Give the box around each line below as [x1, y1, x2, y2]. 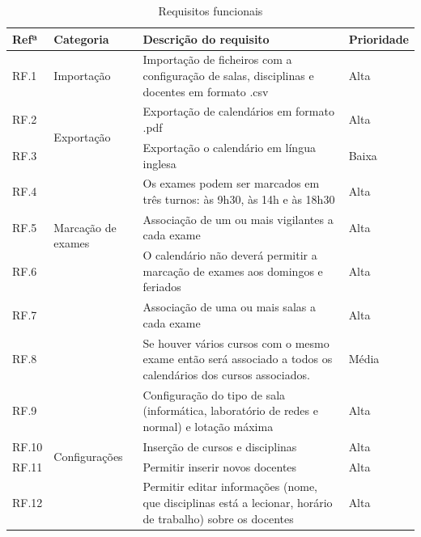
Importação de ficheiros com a [142, 51, 292, 68]
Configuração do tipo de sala [142, 386, 286, 403]
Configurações [53, 448, 123, 465]
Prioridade [348, 30, 409, 47]
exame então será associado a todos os [142, 350, 333, 367]
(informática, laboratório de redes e [142, 402, 318, 419]
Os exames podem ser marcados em [142, 175, 320, 192]
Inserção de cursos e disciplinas [142, 438, 297, 455]
